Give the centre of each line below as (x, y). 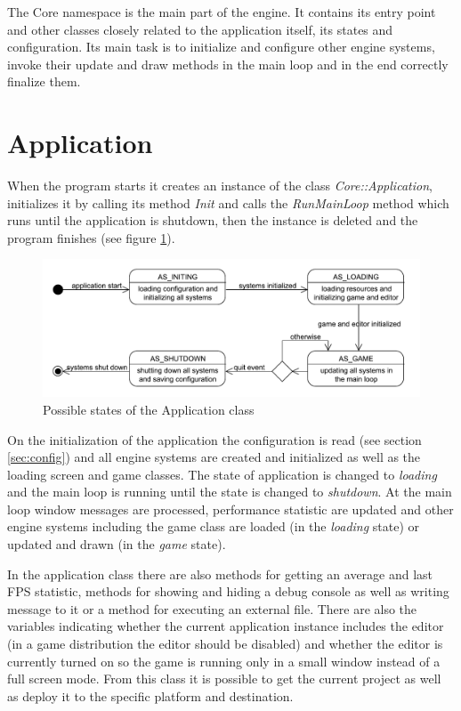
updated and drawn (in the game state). (117, 544)
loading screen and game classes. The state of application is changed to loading (222, 474)
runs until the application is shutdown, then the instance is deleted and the (213, 220)
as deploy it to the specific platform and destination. (150, 695)
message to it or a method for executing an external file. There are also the (212, 608)
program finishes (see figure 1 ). (91, 237)
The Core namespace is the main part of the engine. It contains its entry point (222, 12)
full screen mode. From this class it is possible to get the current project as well (224, 679)
